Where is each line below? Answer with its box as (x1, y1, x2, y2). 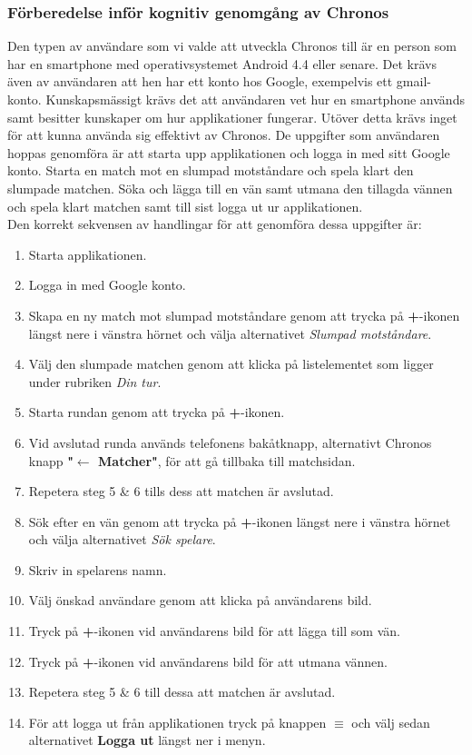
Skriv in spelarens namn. (28, 560, 167, 579)
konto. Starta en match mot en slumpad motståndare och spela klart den (7, 161, 414, 180)
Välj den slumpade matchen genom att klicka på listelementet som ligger (28, 354, 434, 373)
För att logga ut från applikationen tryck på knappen (28, 712, 327, 731)
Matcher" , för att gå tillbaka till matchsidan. (98, 451, 356, 470)
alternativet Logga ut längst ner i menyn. (28, 730, 266, 750)
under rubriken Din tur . (28, 372, 162, 391)
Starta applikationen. (28, 244, 147, 263)
